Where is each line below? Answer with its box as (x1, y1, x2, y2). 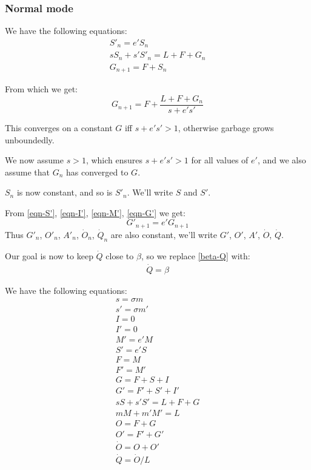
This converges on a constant (5, 121, 113, 134)
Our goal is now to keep (5, 249, 93, 262)
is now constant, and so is (16, 186, 113, 199)
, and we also (257, 154, 306, 166)
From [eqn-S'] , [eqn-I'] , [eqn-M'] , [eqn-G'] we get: (5, 206, 186, 219)
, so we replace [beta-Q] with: (141, 249, 250, 262)
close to (105, 249, 134, 262)
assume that (5, 165, 50, 178)
